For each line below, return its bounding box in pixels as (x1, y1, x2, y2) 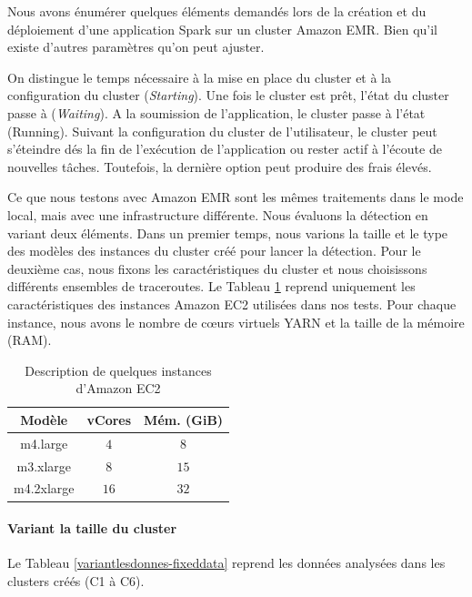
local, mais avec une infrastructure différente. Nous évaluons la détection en (7, 205, 428, 224)
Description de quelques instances (25, 360, 212, 379)
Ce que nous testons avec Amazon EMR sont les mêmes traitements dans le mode (7, 187, 464, 207)
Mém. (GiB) (144, 410, 224, 429)
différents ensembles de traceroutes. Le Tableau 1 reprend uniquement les (7, 277, 416, 296)
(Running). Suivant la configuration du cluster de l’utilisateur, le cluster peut (7, 121, 437, 140)
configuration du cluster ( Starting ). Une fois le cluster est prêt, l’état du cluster (7, 86, 449, 105)
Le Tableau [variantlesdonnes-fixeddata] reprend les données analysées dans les (7, 553, 446, 572)
